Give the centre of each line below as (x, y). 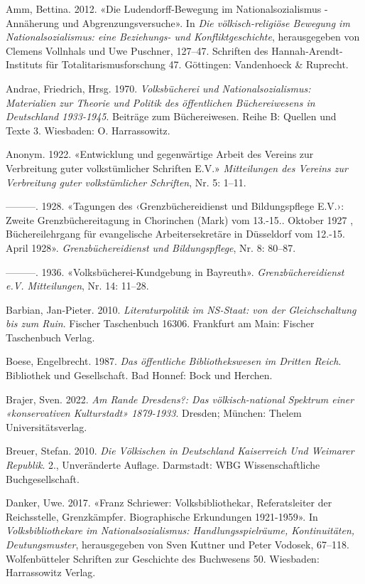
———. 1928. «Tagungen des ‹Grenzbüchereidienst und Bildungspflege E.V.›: (175, 206)
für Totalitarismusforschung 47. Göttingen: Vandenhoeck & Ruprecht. (197, 64)
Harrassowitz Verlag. (51, 572)
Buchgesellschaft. (43, 478)
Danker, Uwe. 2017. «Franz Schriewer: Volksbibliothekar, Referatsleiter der (169, 503)
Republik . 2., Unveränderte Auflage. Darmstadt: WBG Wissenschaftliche (163, 465)
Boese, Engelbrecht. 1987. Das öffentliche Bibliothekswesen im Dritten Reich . (174, 361)
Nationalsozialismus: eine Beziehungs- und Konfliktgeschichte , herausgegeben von (183, 37)
